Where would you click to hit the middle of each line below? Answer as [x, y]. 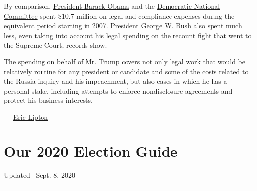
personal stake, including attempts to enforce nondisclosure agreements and [118, 90]
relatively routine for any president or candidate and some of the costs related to [126, 71]
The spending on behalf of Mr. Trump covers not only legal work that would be [125, 61]
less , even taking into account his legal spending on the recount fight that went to [128, 35]
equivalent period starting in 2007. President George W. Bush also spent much [123, 25]
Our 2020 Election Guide [91, 151]
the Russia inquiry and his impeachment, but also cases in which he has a [116, 81]
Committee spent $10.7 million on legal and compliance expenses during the [119, 16]
